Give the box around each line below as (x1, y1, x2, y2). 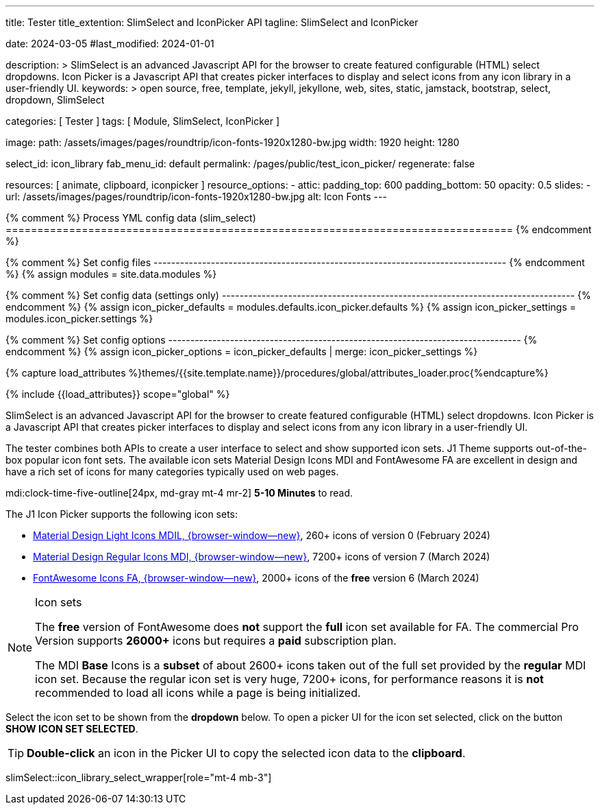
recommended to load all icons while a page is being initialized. (35, 686, 361, 700)
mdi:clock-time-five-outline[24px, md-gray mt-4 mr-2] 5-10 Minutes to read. (5, 487, 353, 499)
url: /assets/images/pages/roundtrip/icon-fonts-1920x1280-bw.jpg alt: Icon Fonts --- (5, 191, 387, 202)
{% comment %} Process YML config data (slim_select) (5, 212, 256, 224)
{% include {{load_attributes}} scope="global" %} (5, 388, 230, 400)
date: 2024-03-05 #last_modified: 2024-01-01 (5, 38, 214, 49)
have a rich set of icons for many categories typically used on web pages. (5, 466, 339, 477)
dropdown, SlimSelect (5, 94, 105, 106)
